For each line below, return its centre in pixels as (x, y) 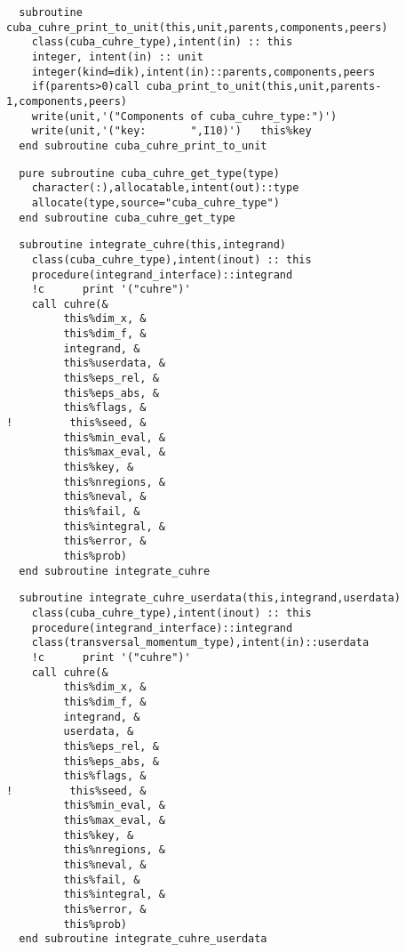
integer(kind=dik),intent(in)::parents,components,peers (203, 72)
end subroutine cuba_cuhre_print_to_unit (143, 145)
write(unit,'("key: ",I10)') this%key (171, 131)
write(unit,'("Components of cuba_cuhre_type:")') (184, 116)
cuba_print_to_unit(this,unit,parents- (264, 87)
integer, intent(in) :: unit (117, 56)
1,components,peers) (67, 101)
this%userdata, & (114, 363)
